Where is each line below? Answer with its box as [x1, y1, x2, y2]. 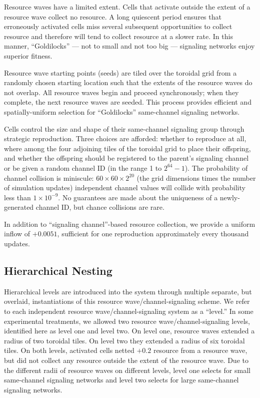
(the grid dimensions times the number [136, 172, 256, 183]
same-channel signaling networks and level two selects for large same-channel [4, 374, 239, 385]
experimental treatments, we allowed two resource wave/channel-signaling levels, [4, 315, 250, 326]
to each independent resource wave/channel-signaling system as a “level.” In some [4, 306, 253, 316]
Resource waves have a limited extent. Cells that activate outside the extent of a [4, 2, 250, 12]
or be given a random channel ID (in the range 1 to [4, 162, 162, 173]
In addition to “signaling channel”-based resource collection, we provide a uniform [4, 218, 255, 229]
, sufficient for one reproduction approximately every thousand [57, 228, 249, 239]
